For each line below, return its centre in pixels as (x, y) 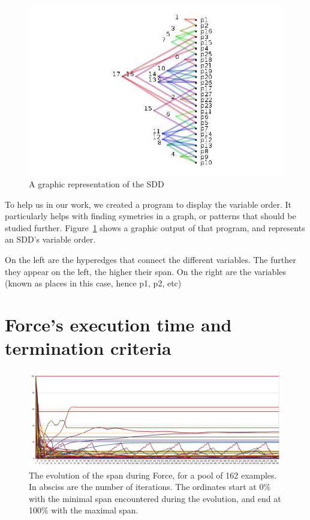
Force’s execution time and (118, 324)
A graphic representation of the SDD (97, 184)
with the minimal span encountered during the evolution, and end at (155, 498)
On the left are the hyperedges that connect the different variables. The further (151, 259)
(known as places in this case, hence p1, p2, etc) (93, 283)
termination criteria (88, 348)
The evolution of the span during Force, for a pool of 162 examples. (153, 475)
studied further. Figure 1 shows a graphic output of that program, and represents (155, 227)
